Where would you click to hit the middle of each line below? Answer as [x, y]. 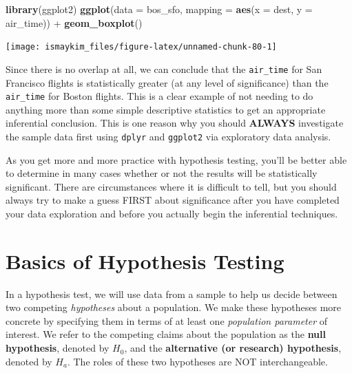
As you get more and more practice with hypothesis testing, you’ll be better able [176, 159]
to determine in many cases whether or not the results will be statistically [162, 173]
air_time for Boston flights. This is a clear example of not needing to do [159, 96]
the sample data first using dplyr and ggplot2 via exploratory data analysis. [168, 136]
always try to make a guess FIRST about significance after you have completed [173, 200]
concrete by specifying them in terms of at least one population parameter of [167, 320]
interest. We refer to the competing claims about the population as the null [166, 334]
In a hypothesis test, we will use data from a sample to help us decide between [172, 294]
